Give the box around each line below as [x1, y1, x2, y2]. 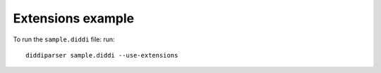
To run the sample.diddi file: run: [13, 35, 116, 44]
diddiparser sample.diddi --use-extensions [25, 51, 179, 59]
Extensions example [13, 11, 134, 26]
